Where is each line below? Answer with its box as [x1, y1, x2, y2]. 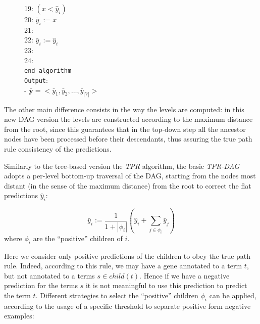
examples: [4, 310, 34, 321]
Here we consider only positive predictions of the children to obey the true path [4, 250, 251, 261]
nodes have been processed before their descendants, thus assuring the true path [4, 133, 252, 144]
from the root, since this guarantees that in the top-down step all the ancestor [4, 123, 246, 134]
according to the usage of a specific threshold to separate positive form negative [4, 300, 251, 311]
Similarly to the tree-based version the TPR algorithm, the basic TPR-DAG [4, 160, 240, 171]
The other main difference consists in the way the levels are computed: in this [4, 104, 244, 114]
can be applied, [209, 290, 256, 300]
